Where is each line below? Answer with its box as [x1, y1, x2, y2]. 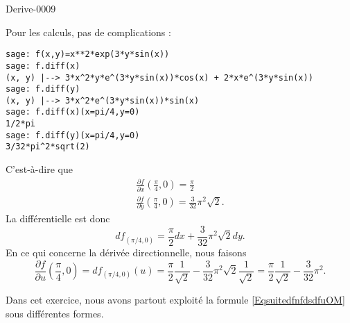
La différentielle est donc [6, 211, 110, 226]
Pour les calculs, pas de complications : [6, 24, 171, 39]
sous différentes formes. [6, 306, 104, 320]
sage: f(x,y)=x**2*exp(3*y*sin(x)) [6, 49, 170, 60]
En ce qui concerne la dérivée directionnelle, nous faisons [6, 245, 247, 260]
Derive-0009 [6, 1, 56, 15]
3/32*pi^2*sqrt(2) [6, 142, 90, 152]
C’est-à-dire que [6, 162, 73, 176]
